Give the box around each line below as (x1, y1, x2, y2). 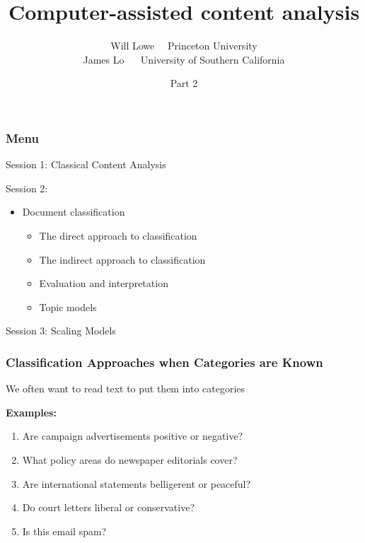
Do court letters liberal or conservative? (22, 500, 195, 515)
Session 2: (6, 180, 48, 195)
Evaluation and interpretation (39, 276, 168, 291)
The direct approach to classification (39, 228, 197, 243)
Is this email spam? (22, 523, 107, 538)
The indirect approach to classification (39, 252, 206, 267)
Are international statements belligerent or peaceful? (22, 476, 251, 491)
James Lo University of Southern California (83, 52, 285, 66)
